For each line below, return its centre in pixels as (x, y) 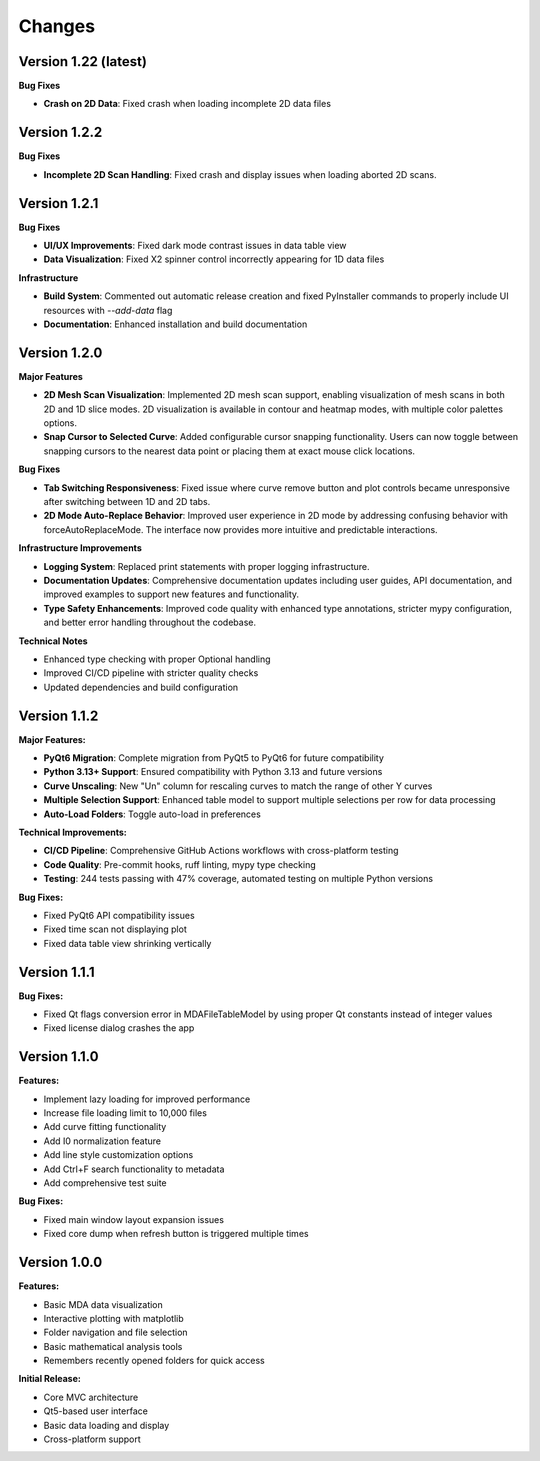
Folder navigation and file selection (116, 1332)
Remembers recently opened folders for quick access (154, 1361)
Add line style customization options (118, 1155)
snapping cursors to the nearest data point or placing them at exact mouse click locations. (229, 451)
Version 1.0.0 (60, 1262)
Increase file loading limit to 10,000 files (125, 1113)
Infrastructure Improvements (80, 548)
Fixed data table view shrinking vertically (127, 943)
